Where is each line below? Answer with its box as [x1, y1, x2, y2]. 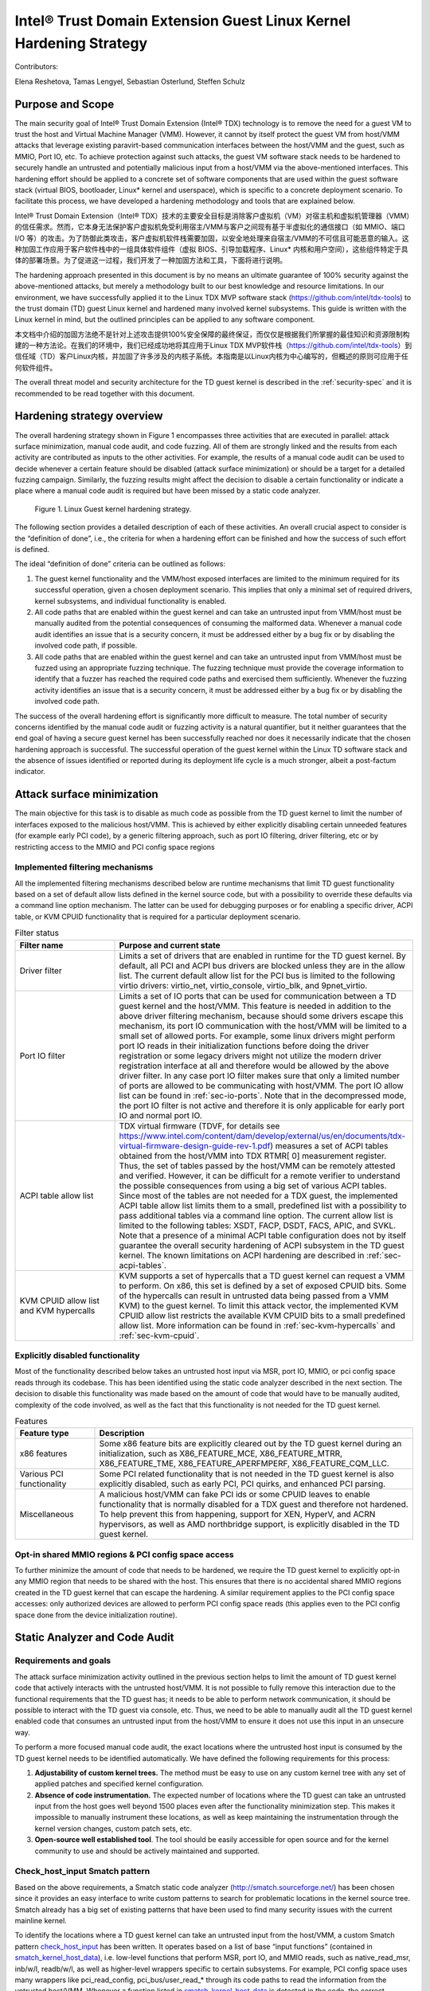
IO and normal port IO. [119, 1109, 202, 1121]
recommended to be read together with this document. [14, 389, 195, 398]
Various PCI [19, 1469, 64, 1480]
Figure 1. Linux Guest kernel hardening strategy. [34, 504, 192, 514]
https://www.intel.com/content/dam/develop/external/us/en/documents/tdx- [119, 1130, 406, 1141]
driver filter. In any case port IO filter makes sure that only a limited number [119, 1070, 401, 1081]
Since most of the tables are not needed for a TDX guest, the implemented [119, 1190, 398, 1201]
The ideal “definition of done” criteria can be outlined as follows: [14, 559, 226, 569]
